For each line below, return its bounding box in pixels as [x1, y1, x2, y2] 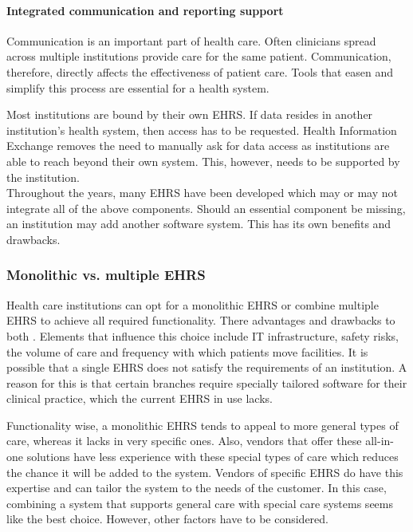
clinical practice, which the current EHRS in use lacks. [6, 390, 273, 407]
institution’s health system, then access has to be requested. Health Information [6, 121, 397, 138]
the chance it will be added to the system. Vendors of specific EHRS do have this [6, 463, 403, 480]
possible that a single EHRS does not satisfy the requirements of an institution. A [6, 359, 407, 376]
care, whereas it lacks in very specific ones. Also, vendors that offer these [6, 432, 362, 449]
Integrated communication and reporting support [6, 2, 284, 18]
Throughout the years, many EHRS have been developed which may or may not [6, 184, 398, 201]
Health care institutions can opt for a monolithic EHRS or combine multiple [6, 296, 379, 313]
